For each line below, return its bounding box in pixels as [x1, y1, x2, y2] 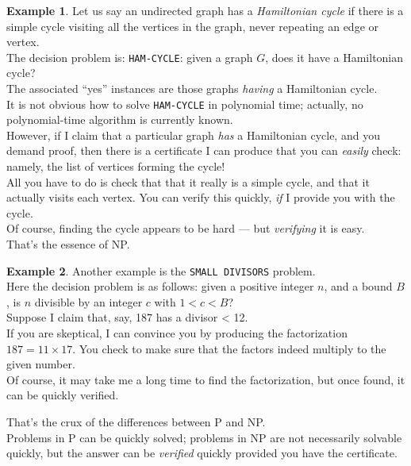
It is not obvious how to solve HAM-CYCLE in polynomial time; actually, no [6, 95, 363, 112]
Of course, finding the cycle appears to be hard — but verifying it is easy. [6, 220, 365, 237]
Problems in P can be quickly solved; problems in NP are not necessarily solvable [6, 429, 402, 445]
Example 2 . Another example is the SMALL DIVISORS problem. [6, 262, 316, 279]
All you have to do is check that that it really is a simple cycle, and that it [6, 173, 370, 190]
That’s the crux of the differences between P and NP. [6, 414, 266, 430]
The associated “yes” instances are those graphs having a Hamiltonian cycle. [6, 80, 378, 97]
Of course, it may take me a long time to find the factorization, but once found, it [6, 371, 405, 387]
